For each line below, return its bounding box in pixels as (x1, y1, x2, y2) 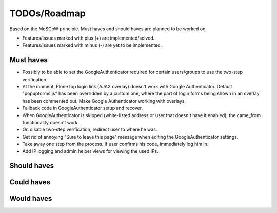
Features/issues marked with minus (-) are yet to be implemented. (22, 42, 162, 48)
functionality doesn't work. (22, 119, 79, 125)
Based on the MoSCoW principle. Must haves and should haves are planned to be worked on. (9, 26, 207, 32)
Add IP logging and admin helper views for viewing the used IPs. (22, 148, 159, 154)
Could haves (9, 178, 51, 187)
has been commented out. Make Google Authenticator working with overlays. (22, 98, 186, 104)
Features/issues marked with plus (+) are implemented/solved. (22, 35, 155, 41)
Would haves (9, 194, 52, 203)
